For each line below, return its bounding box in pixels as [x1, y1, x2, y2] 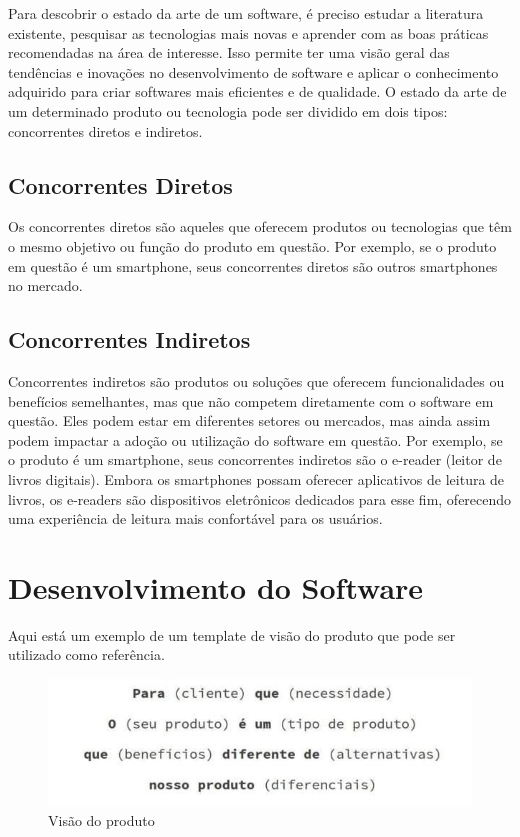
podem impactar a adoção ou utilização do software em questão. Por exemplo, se [8, 429, 503, 450]
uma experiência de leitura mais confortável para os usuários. [8, 508, 383, 529]
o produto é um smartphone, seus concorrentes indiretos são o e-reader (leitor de [8, 449, 502, 470]
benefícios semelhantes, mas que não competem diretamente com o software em [8, 390, 494, 411]
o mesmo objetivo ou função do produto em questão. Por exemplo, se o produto [8, 235, 497, 256]
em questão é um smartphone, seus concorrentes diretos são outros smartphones [8, 255, 498, 276]
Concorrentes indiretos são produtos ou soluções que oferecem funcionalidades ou [8, 370, 505, 391]
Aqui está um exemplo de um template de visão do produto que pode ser [8, 624, 456, 645]
